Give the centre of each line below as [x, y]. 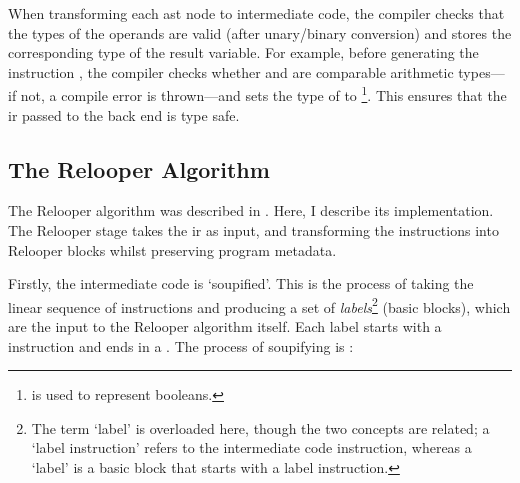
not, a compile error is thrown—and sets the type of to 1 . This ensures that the [263, 94]
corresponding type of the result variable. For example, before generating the [243, 52]
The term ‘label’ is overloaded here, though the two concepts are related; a [260, 427]
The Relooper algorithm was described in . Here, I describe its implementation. [251, 210]
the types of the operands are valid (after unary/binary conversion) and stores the [260, 32]
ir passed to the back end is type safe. [124, 114]
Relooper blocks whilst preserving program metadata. [172, 249]
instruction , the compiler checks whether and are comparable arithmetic [231, 71]
